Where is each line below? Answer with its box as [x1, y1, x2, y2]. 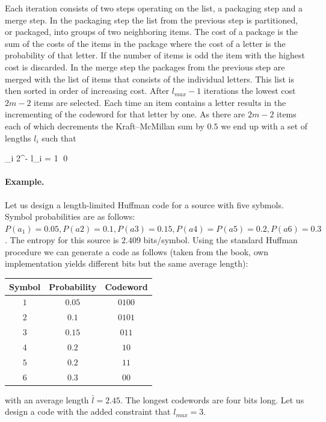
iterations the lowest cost [203, 84, 296, 97]
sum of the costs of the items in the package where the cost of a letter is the [5, 37, 286, 49]
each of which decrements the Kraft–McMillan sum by [5, 119, 205, 132]
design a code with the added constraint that [5, 405, 171, 418]
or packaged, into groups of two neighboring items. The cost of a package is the [5, 25, 298, 38]
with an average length [5, 393, 89, 406]
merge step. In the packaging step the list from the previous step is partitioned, [5, 13, 298, 26]
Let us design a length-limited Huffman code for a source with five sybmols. [5, 198, 284, 211]
